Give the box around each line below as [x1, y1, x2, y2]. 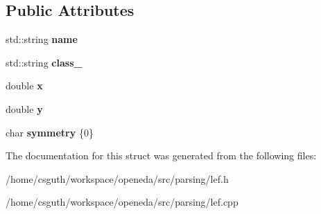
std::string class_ [6, 55, 83, 69]
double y [6, 101, 43, 116]
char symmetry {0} [6, 125, 94, 139]
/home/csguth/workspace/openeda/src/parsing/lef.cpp [6, 195, 238, 209]
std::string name [6, 32, 78, 46]
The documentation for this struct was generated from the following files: [6, 148, 317, 163]
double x [6, 78, 43, 93]
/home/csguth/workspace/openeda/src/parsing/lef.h [6, 171, 229, 186]
